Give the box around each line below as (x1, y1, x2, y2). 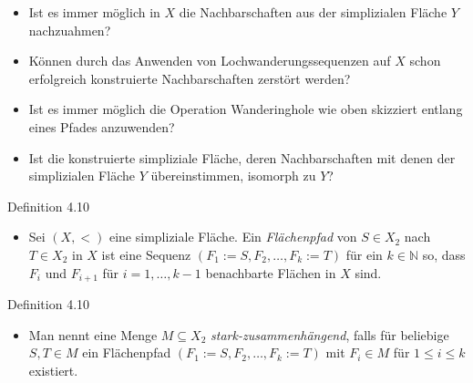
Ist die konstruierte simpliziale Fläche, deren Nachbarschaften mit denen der (28, 148, 456, 167)
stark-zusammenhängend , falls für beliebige (211, 325, 449, 344)
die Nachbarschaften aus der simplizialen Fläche (179, 3, 447, 21)
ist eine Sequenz (101, 244, 191, 264)
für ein (345, 244, 383, 264)
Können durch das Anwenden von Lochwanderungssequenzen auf (28, 51, 391, 70)
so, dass (422, 244, 466, 264)
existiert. (28, 360, 78, 379)
